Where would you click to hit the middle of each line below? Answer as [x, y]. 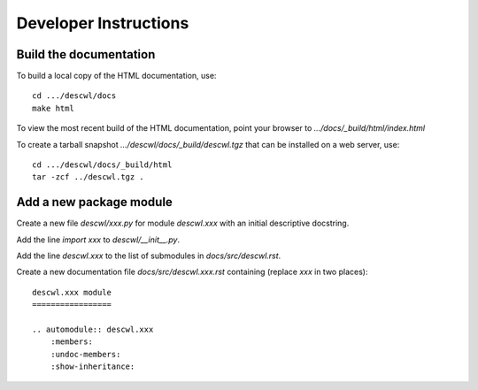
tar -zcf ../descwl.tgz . [89, 177]
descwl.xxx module [72, 292]
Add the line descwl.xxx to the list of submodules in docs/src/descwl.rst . [149, 256]
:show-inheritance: [93, 367]
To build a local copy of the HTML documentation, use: [116, 76]
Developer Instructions [103, 23]
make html [53, 108]
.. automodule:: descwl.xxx [93, 330]
